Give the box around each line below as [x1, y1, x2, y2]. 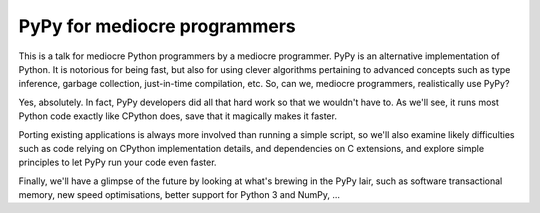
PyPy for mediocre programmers [18, 15, 296, 37]
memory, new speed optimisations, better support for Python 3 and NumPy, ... [18, 189, 340, 201]
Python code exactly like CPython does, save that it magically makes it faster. [18, 110, 337, 122]
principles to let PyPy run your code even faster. [18, 156, 217, 169]
